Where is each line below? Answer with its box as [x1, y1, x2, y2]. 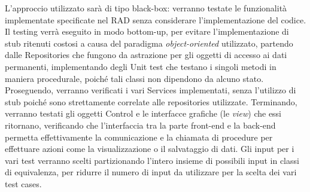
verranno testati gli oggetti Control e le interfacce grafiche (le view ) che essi [5, 107, 282, 120]
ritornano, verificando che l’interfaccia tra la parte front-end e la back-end [5, 118, 276, 131]
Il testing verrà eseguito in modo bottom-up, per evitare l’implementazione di [5, 25, 289, 38]
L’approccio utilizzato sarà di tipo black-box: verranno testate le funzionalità [5, 2, 287, 14]
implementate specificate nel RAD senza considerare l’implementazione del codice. [5, 13, 306, 26]
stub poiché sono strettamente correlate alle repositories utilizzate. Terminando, [5, 95, 297, 108]
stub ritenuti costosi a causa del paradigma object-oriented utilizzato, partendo [5, 36, 293, 49]
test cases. [5, 177, 42, 190]
